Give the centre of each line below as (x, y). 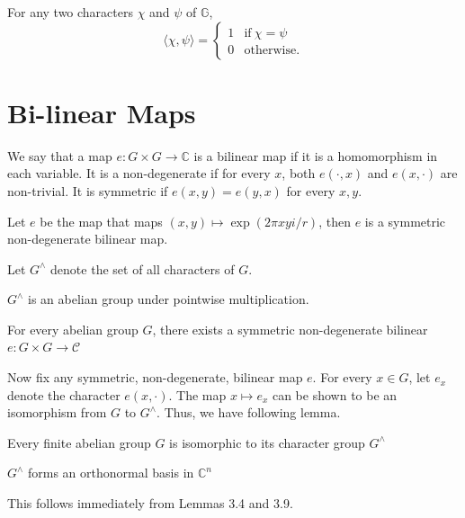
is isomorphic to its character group (267, 442)
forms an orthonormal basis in (111, 473)
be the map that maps (101, 221)
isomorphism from (57, 412)
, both (299, 173)
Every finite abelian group (79, 442)
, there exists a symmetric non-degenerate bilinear (290, 329)
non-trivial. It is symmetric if (88, 190)
